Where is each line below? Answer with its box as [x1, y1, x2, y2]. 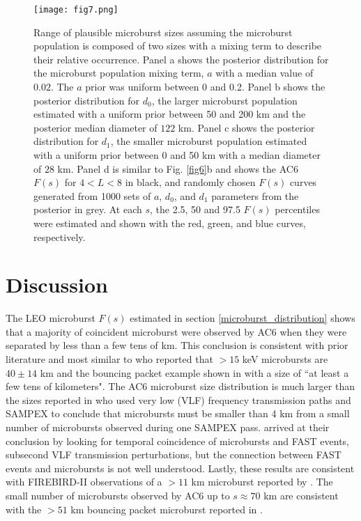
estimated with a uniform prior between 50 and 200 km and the [33, 107, 306, 121]
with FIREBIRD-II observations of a [6, 474, 162, 489]
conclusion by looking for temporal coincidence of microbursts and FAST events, [6, 433, 350, 448]
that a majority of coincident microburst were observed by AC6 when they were [6, 324, 347, 339]
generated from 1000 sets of [33, 188, 151, 203]
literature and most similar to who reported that [6, 352, 213, 366]
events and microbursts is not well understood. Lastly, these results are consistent [6, 460, 355, 475]
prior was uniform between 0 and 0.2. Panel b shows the [85, 79, 325, 94]
